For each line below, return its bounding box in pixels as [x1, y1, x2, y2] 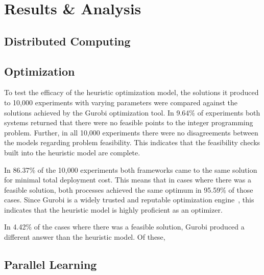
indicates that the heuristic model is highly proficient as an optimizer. [4, 204, 223, 215]
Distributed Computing [4, 33, 131, 49]
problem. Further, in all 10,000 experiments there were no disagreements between [4, 127, 258, 137]
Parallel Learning [4, 257, 97, 272]
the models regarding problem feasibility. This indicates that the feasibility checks [4, 137, 260, 148]
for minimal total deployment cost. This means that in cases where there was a [4, 174, 251, 185]
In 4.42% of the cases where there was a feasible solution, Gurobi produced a [4, 221, 245, 232]
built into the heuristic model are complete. [4, 147, 140, 157]
